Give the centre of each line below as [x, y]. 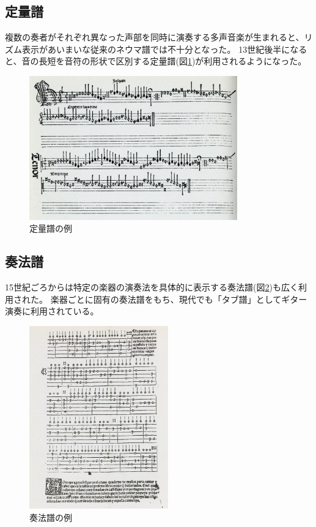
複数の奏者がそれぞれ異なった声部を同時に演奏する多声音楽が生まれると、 [155, 37]
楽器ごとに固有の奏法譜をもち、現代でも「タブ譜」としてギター [179, 299]
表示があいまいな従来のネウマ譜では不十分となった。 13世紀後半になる [164, 49]
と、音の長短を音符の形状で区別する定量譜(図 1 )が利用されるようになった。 [156, 61]
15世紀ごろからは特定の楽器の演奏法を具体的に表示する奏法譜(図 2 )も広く [152, 287]
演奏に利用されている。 [52, 311]
